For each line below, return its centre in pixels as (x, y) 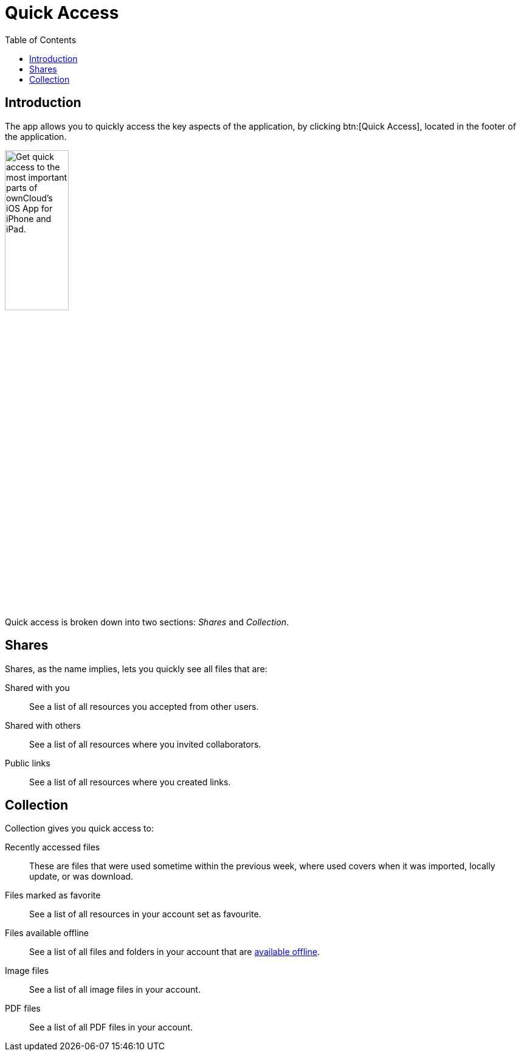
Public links (28, 763)
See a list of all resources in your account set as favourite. (145, 914)
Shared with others (43, 725)
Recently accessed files (53, 847)
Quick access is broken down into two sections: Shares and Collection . (147, 622)
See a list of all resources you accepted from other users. (144, 706)
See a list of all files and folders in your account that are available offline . (174, 952)
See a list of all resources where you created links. (130, 782)
